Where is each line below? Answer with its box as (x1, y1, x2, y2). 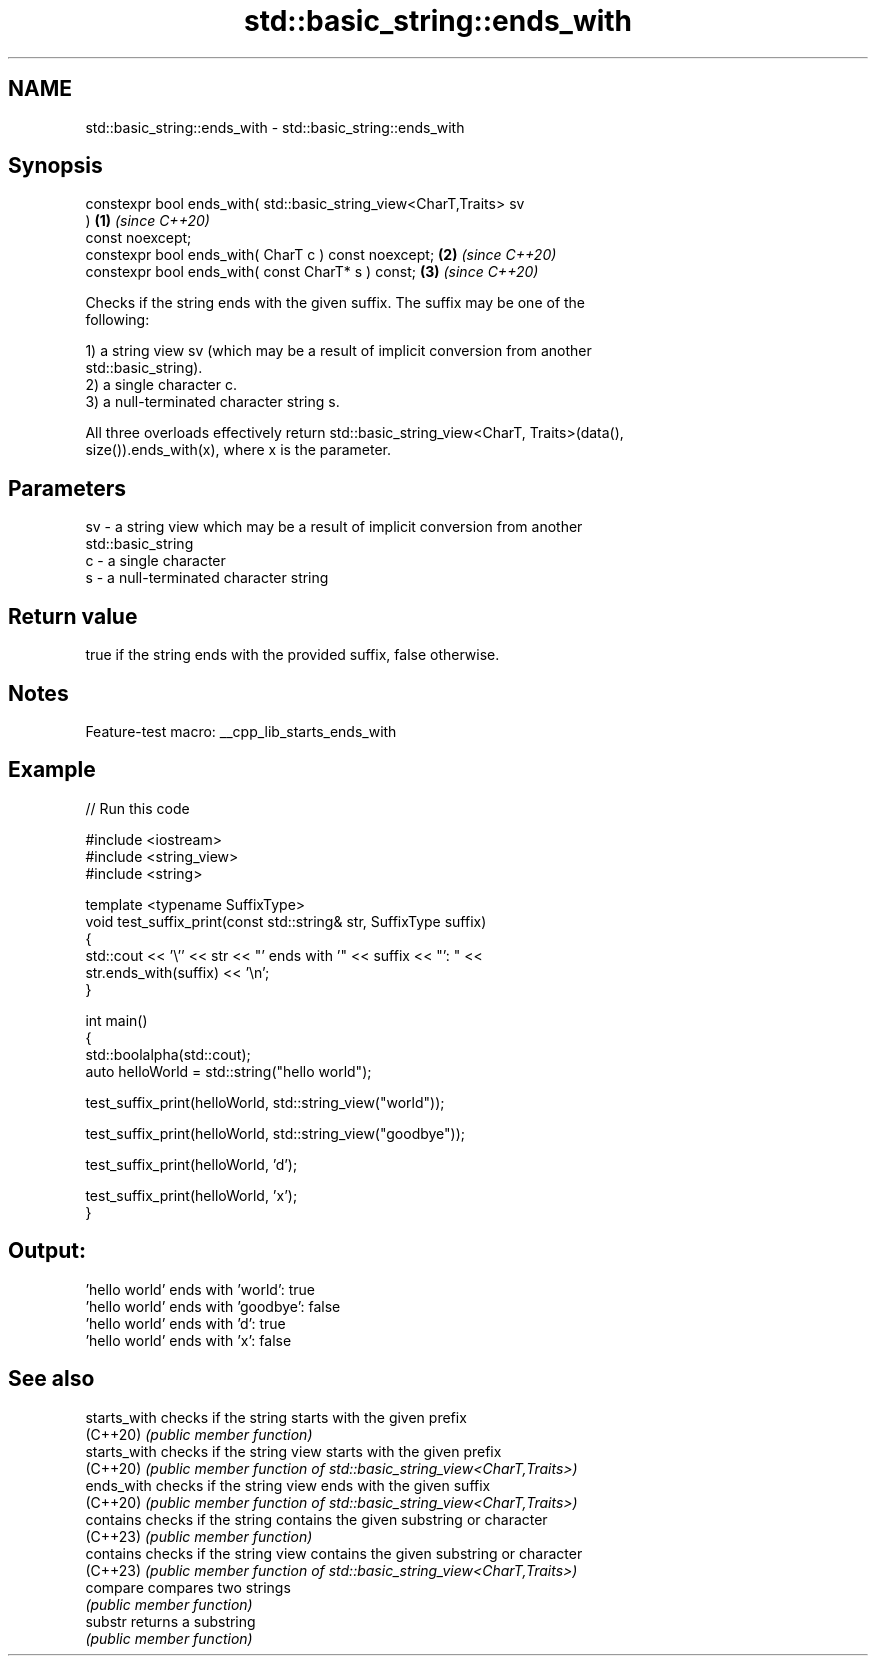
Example (8, 757, 96, 783)
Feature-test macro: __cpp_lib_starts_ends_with (85, 722, 397, 740)
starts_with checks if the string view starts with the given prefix (85, 1442, 502, 1460)
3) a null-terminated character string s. (85, 393, 340, 411)
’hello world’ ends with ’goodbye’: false (85, 1297, 341, 1315)
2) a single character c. (85, 376, 238, 394)
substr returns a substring (85, 1612, 256, 1630)
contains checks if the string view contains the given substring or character (85, 1544, 583, 1562)
